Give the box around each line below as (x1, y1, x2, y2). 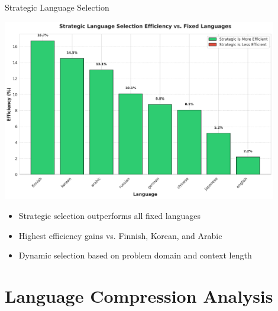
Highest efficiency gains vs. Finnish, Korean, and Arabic (18, 229, 222, 241)
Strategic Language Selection (5, 1, 109, 13)
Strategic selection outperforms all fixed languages (18, 209, 201, 221)
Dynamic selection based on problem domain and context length (18, 249, 252, 261)
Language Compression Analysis (5, 283, 273, 307)
